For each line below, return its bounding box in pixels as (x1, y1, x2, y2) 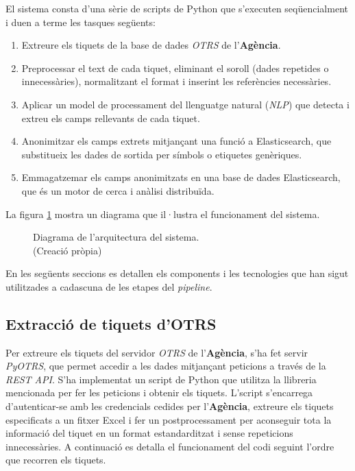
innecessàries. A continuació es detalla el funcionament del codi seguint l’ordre (5, 439, 334, 453)
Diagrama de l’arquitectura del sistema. (33, 230, 199, 244)
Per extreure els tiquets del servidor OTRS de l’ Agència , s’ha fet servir (5, 345, 308, 359)
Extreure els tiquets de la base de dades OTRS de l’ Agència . (21, 38, 281, 52)
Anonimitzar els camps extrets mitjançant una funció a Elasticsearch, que (21, 134, 332, 148)
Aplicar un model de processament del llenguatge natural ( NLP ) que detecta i (21, 97, 350, 111)
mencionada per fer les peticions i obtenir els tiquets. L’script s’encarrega (5, 385, 313, 400)
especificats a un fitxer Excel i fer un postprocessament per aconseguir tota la (5, 412, 332, 426)
